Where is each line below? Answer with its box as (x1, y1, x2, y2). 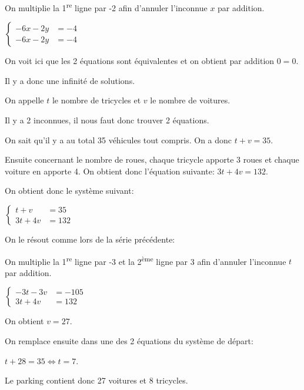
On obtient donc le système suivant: (5, 184, 134, 197)
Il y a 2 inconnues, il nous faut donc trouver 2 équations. (5, 114, 209, 126)
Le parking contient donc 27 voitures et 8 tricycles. (5, 374, 188, 386)
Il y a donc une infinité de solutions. (5, 74, 135, 86)
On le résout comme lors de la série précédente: (5, 233, 175, 245)
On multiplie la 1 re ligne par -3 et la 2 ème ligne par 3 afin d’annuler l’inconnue (5, 253, 286, 267)
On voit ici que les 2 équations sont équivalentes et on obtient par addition (5, 55, 275, 67)
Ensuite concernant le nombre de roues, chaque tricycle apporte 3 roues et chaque (5, 153, 299, 166)
